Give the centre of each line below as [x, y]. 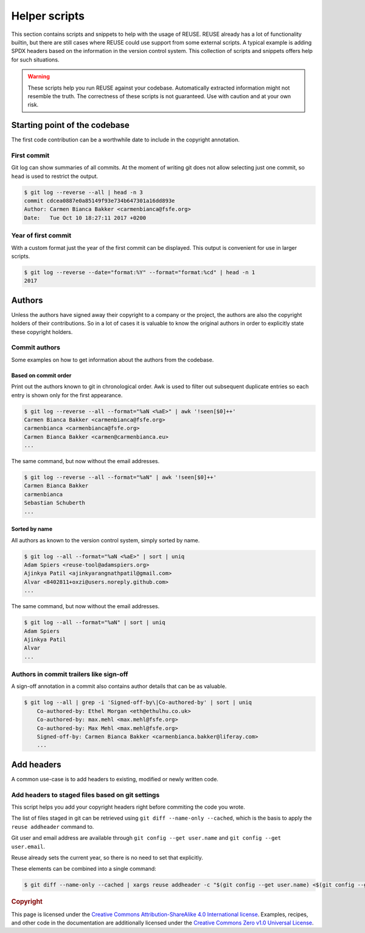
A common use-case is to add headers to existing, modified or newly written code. [115, 779]
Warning [39, 77]
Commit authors [36, 347]
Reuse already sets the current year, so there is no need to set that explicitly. [107, 857]
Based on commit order [41, 375]
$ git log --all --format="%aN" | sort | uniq [95, 623]
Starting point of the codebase [71, 125]
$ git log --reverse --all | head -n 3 [83, 192]
